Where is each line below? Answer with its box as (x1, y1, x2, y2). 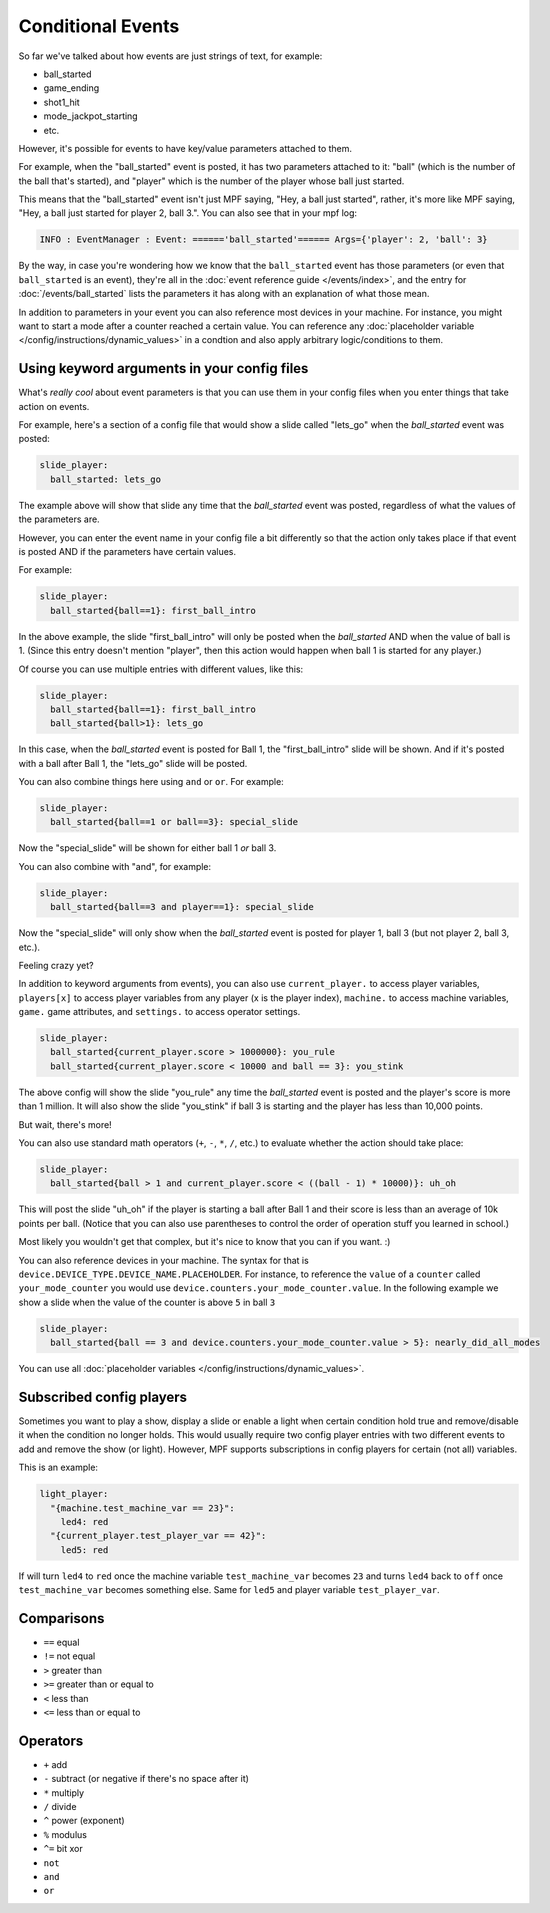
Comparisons (18, 1610, 105, 1627)
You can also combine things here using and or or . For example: (18, 776, 284, 788)
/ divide (43, 1801, 77, 1813)
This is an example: (18, 1461, 99, 1474)
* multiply (43, 1786, 85, 1799)
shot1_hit (43, 96, 80, 108)
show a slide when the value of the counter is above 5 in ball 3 (18, 1296, 276, 1308)
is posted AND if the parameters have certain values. (18, 545, 237, 557)
